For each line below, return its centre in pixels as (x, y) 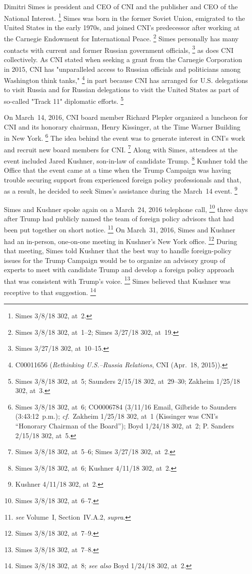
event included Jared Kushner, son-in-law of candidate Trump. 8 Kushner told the (126, 160)
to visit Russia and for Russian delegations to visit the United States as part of (121, 90)
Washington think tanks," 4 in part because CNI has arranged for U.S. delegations (126, 79)
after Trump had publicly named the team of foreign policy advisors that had (119, 218)
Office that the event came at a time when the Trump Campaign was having (118, 170)
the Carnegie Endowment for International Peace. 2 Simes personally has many (121, 38)
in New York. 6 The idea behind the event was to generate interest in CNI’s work (125, 137)
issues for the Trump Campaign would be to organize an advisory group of (115, 260)
